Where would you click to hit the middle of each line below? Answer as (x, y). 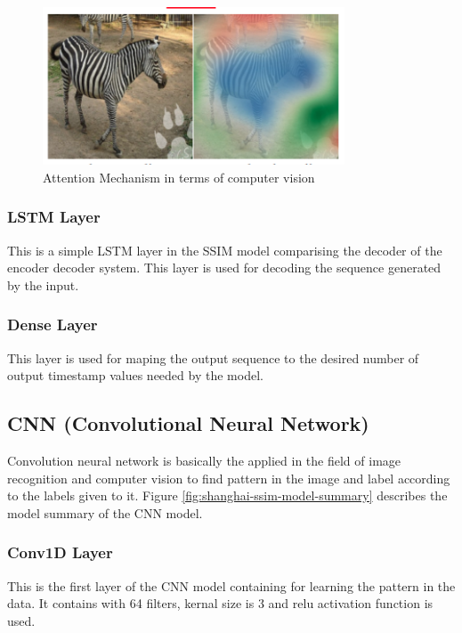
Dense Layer (53, 325)
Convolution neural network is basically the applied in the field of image (204, 460)
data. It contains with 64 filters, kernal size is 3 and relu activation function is (220, 603)
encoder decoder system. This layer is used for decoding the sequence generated (224, 268)
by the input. (43, 284)
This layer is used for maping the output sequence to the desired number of (213, 357)
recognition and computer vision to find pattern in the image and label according (229, 478)
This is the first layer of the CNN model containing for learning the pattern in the (231, 585)
